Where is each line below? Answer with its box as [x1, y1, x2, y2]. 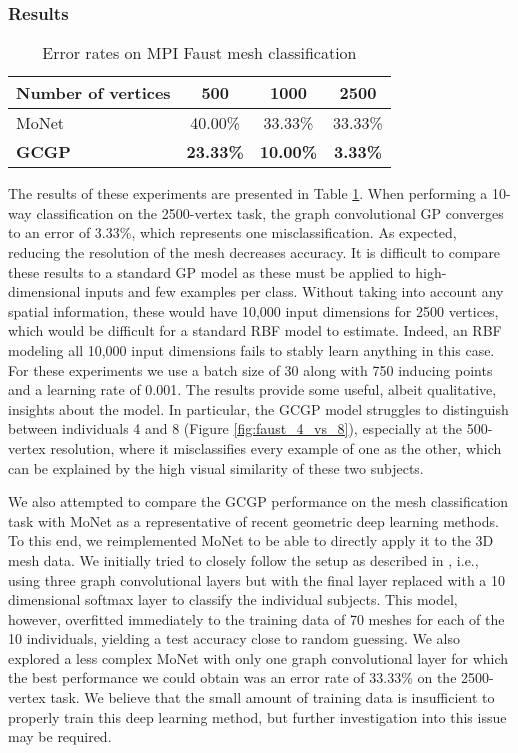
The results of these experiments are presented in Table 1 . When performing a [8, 183, 488, 204]
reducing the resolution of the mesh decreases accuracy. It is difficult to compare [8, 242, 501, 262]
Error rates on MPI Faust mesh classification [42, 41, 357, 65]
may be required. [8, 726, 112, 747]
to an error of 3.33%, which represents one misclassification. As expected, [8, 222, 457, 243]
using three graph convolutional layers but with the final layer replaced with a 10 [8, 569, 505, 590]
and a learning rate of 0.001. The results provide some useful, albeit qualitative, [8, 379, 497, 400]
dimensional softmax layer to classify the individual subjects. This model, [8, 589, 458, 610]
